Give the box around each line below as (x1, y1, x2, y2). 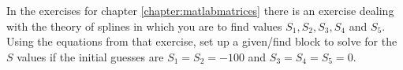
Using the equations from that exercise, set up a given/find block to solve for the (6, 33, 397, 50)
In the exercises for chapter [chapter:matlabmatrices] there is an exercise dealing (6, 2, 394, 18)
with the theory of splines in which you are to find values (6, 17, 282, 34)
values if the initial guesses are (17, 48, 164, 64)
